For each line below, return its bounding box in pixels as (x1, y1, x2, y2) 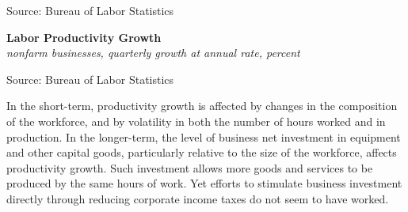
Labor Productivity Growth (6, 28, 162, 45)
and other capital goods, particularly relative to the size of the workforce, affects (6, 144, 397, 161)
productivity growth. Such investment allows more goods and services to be (6, 159, 373, 176)
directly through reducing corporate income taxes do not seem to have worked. (6, 190, 389, 206)
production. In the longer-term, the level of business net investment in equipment (6, 128, 401, 145)
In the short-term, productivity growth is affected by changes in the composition (6, 97, 398, 114)
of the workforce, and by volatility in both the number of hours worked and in (6, 112, 386, 129)
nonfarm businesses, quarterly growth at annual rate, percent (6, 44, 300, 61)
